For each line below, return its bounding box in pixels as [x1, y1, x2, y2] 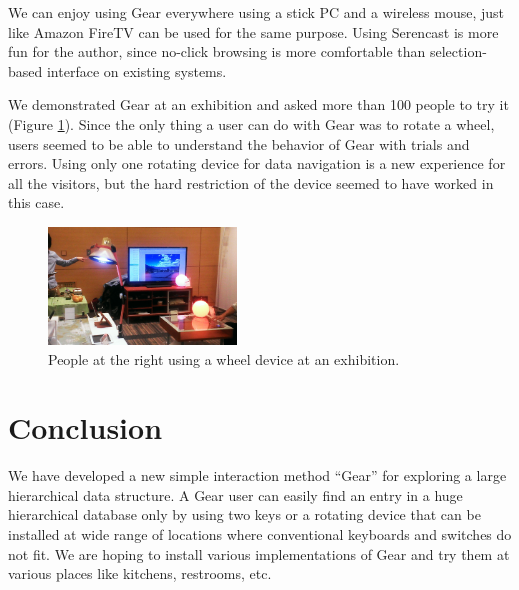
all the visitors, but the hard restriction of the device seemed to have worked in [8, 172, 494, 193]
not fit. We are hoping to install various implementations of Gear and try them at [8, 543, 510, 564]
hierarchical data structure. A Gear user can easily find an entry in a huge [8, 484, 463, 505]
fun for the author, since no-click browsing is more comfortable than [8, 41, 426, 62]
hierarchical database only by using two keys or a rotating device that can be [8, 504, 481, 525]
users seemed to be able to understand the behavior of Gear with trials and [8, 133, 470, 154]
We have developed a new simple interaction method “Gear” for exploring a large [8, 465, 507, 486]
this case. [8, 192, 65, 213]
